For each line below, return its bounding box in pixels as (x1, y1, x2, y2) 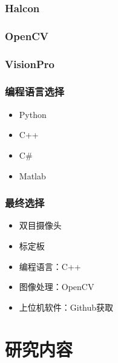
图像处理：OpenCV (19, 280, 94, 293)
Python (19, 108, 47, 120)
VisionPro (5, 56, 54, 71)
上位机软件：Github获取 (19, 300, 114, 313)
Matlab (19, 169, 46, 182)
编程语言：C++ (19, 260, 81, 272)
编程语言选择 (5, 84, 65, 99)
